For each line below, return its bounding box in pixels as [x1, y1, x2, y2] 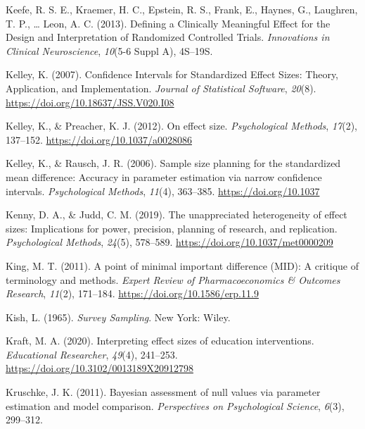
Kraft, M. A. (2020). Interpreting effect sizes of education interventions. [6, 333, 314, 348]
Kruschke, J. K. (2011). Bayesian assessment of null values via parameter [6, 385, 321, 399]
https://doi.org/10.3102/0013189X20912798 [6, 361, 193, 375]
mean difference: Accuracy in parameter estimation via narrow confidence [6, 169, 322, 184]
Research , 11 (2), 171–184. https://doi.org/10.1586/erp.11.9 [6, 286, 259, 301]
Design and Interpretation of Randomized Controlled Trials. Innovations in [6, 30, 330, 44]
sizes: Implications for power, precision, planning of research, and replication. [6, 220, 338, 235]
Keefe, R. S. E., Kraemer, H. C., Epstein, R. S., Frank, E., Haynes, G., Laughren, [6, 2, 358, 16]
